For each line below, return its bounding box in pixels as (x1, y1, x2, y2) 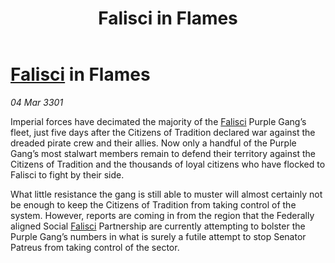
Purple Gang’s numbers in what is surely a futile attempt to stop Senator (10, 230, 307, 242)
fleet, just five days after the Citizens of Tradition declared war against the (10, 126, 316, 138)
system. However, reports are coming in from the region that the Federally (10, 209, 315, 221)
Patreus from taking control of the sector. (10, 241, 180, 253)
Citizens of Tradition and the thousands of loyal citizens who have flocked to (10, 158, 326, 170)
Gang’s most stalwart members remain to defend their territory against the (10, 147, 316, 159)
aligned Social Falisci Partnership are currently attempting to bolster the (10, 220, 306, 232)
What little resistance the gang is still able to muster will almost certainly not (10, 188, 323, 200)
